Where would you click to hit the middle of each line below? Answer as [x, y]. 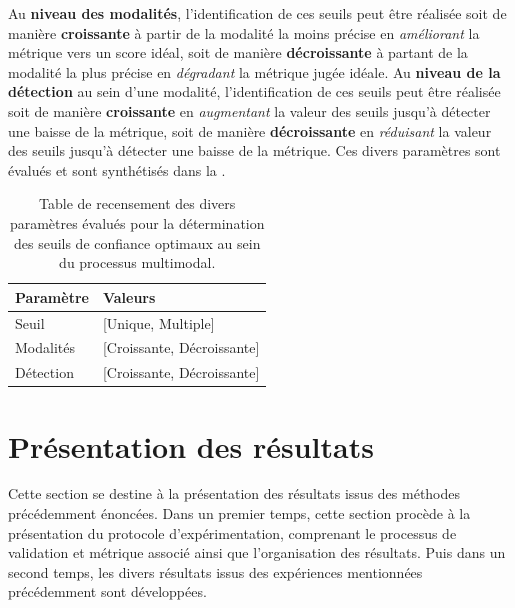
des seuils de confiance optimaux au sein [137, 242]
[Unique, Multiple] [158, 322]
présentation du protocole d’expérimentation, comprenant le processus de [232, 532]
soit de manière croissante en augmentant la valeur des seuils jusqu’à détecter [249, 110]
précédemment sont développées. [107, 591]
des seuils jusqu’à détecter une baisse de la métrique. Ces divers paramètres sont [254, 150]
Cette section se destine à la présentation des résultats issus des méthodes [234, 493]
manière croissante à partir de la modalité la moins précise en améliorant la [244, 32]
